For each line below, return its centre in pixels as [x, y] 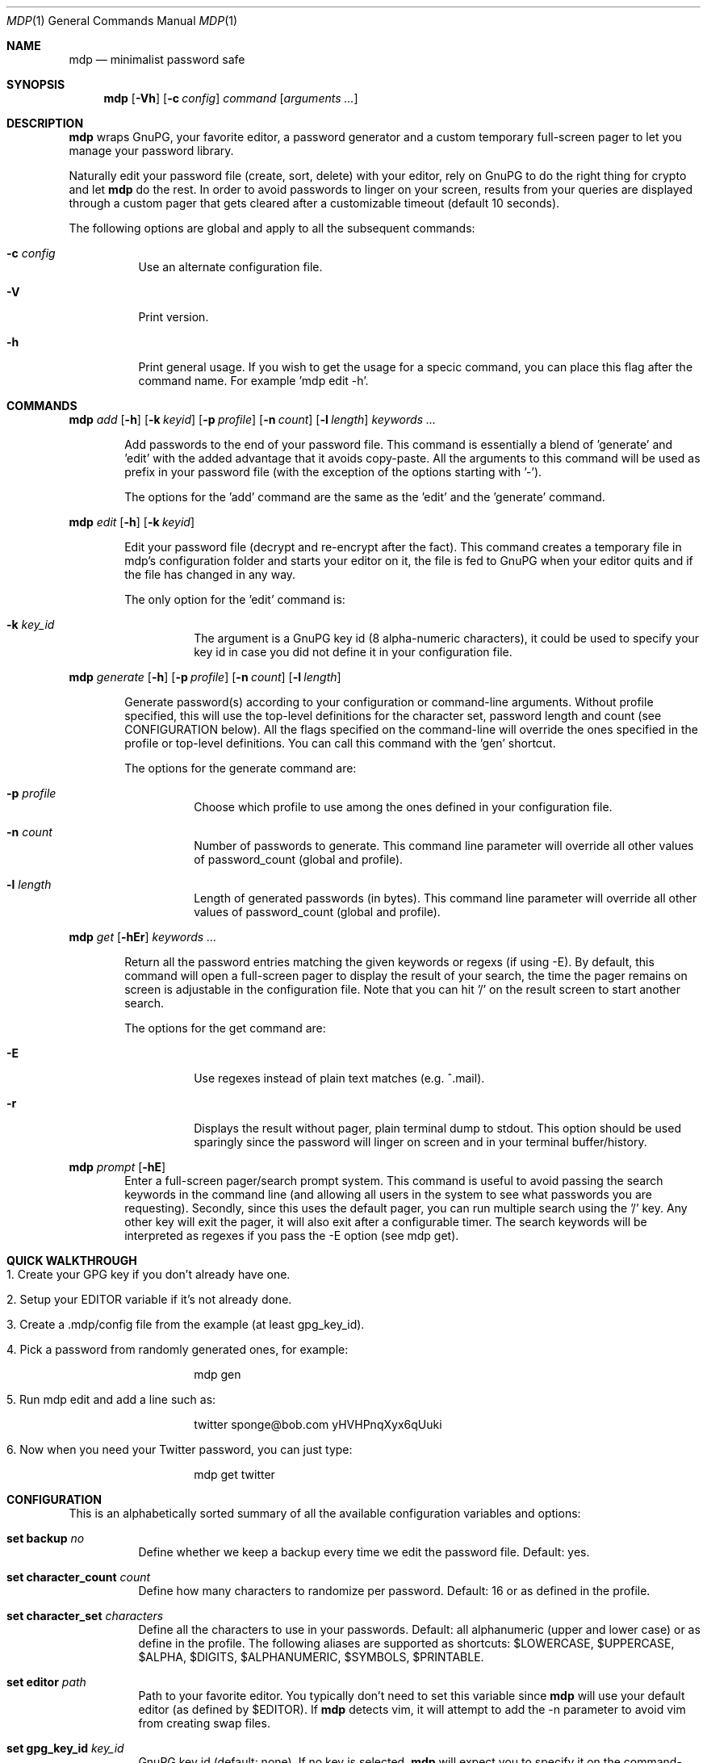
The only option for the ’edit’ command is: [235, 599]
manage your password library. [151, 151]
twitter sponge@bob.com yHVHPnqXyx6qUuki [318, 1424]
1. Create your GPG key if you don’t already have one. [149, 1274]
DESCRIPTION [45, 123]
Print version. [174, 317]
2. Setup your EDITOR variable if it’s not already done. [149, 1299]
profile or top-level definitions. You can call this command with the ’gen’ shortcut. [340, 743]
